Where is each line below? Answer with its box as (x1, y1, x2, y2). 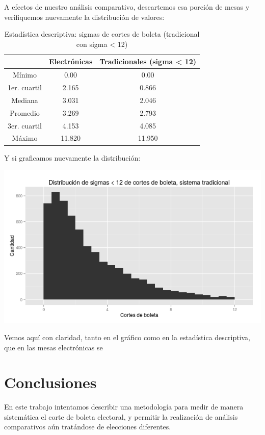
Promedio (10, 107, 40, 118)
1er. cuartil (8, 82, 42, 93)
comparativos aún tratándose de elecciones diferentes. (4, 421, 171, 432)
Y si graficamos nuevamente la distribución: (4, 152, 141, 163)
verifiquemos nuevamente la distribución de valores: (4, 11, 165, 22)
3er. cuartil (8, 120, 42, 131)
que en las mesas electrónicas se (4, 342, 103, 352)
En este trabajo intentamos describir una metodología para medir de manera (4, 401, 244, 412)
